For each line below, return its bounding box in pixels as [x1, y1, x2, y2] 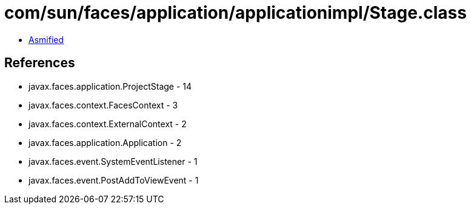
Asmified [28, 34, 64, 45]
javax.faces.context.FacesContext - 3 [28, 99, 178, 110]
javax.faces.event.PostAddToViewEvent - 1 [28, 174, 199, 185]
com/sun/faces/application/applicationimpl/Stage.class [4, 2, 467, 23]
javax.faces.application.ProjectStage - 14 [28, 81, 192, 91]
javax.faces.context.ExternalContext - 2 [28, 118, 187, 129]
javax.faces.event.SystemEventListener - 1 [28, 156, 198, 167]
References [4, 55, 75, 71]
